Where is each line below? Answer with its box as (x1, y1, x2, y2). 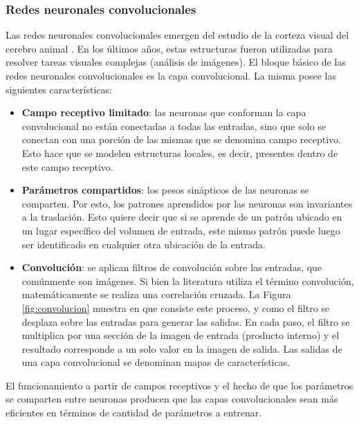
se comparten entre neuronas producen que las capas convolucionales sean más (6, 391, 338, 406)
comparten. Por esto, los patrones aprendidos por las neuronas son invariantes (21, 196, 353, 210)
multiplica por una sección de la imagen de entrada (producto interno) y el (21, 328, 340, 342)
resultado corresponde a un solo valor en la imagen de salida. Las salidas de (21, 341, 342, 356)
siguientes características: (6, 82, 112, 96)
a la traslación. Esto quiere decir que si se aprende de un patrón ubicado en (21, 210, 342, 224)
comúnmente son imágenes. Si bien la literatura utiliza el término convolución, (21, 273, 354, 288)
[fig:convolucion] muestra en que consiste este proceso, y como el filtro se (21, 300, 330, 315)
